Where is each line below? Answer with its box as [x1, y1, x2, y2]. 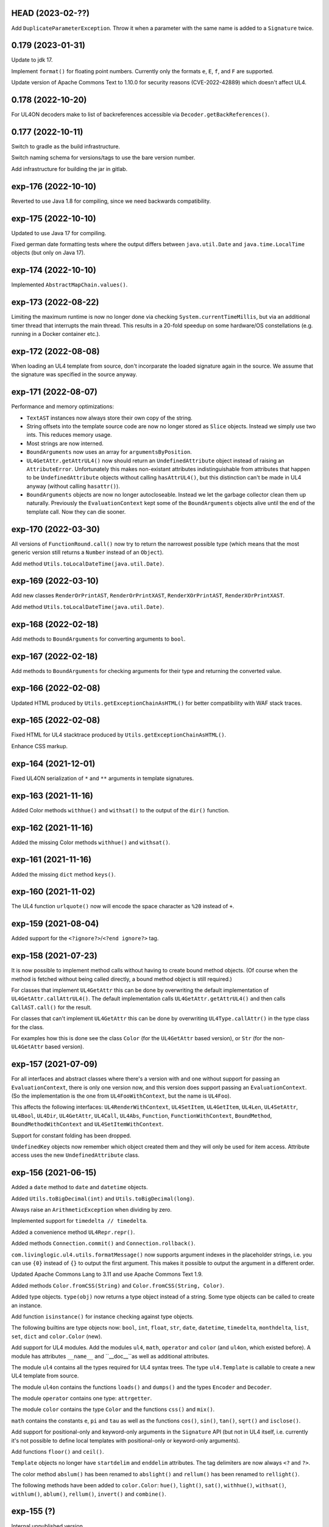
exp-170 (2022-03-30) [11, 524, 101, 534]
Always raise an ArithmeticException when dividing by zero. [11, 1206, 172, 1214]
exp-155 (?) [11, 1506, 56, 1517]
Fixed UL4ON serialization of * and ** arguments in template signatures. [11, 774, 194, 782]
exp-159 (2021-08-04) [11, 919, 99, 929]
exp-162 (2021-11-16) [11, 822, 94, 833]
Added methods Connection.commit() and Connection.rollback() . [11, 1240, 196, 1247]
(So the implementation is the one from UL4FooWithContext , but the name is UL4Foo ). [11, 1092, 232, 1099]
